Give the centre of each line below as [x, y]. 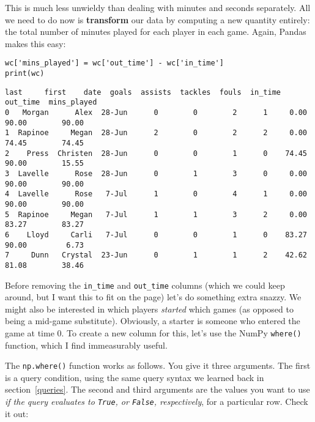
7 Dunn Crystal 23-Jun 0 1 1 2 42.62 [156, 255]
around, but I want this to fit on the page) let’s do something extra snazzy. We [153, 297]
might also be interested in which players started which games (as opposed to [149, 309]
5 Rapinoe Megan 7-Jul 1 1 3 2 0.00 [156, 214]
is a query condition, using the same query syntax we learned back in [135, 377]
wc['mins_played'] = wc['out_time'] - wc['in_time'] [114, 63]
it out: [17, 413]
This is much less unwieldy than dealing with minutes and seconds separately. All [158, 7]
